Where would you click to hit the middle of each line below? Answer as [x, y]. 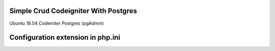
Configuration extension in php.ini [65, 38]
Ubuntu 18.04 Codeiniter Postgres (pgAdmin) [57, 23]
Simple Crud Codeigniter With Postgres [73, 11]
